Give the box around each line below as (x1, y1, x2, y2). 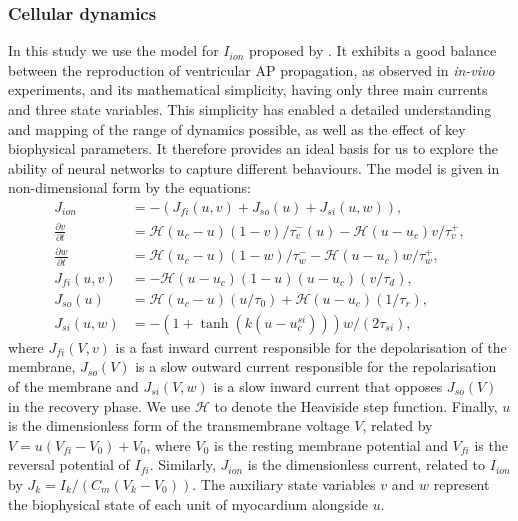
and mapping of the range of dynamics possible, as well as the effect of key (8, 118, 466, 139)
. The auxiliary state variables (192, 473, 376, 494)
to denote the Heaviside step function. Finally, (214, 395, 498, 416)
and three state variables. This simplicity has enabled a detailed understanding (8, 99, 492, 119)
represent (433, 473, 490, 494)
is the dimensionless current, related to (247, 454, 486, 475)
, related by (362, 415, 433, 436)
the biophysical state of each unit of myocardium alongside (8, 493, 368, 514)
